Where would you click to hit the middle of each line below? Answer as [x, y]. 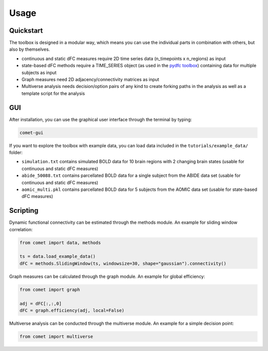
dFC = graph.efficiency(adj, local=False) [72, 310]
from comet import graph [50, 289]
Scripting [24, 211]
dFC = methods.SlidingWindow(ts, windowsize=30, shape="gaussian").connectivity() [123, 263]
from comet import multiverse [56, 336]
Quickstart [26, 31]
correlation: [21, 229]
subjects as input [39, 73]
